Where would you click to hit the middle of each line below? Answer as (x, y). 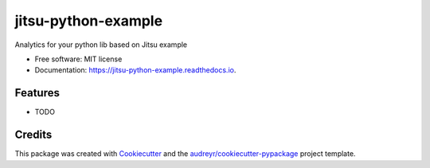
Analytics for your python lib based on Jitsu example (101, 45)
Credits (33, 135)
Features (37, 93)
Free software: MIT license (78, 59)
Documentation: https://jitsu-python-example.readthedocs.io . (135, 70)
